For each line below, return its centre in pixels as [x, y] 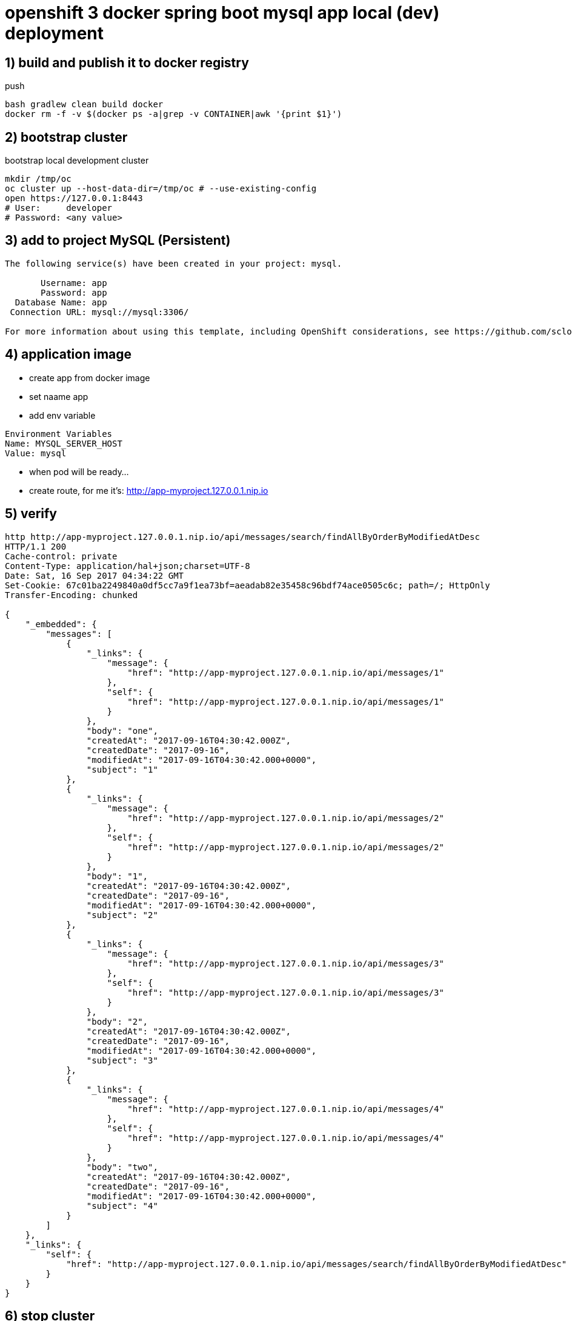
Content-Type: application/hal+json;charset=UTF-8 [128, 566]
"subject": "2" [122, 915]
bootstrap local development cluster [77, 161]
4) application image [68, 354]
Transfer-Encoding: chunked [71, 595]
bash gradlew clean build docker [84, 105]
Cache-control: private [61, 556]
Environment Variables [59, 434]
